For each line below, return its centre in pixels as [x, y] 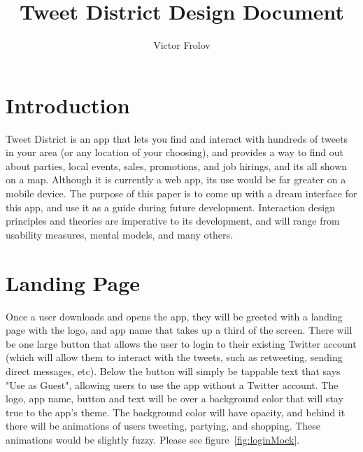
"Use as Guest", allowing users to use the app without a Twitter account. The [172, 384]
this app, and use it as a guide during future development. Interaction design [171, 207]
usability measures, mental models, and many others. [119, 234]
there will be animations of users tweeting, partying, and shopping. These [163, 426]
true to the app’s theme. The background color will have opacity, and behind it [176, 412]
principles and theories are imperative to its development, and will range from [173, 221]
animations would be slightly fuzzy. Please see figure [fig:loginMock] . [153, 439]
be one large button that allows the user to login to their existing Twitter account [181, 343]
